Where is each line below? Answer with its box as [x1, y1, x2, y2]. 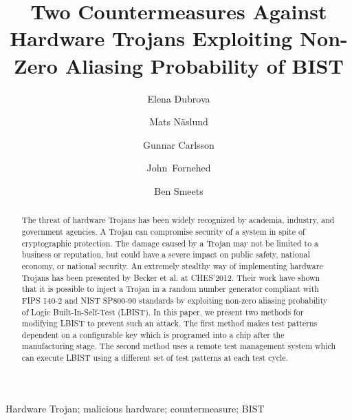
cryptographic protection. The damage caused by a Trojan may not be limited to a [21, 237, 319, 249]
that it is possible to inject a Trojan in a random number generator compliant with [21, 283, 319, 295]
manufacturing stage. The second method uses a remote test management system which [21, 340, 336, 352]
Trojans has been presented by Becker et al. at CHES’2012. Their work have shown [21, 271, 320, 283]
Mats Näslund [149, 114, 208, 129]
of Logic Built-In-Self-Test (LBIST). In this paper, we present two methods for [21, 306, 304, 317]
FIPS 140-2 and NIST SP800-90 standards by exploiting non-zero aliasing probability [21, 294, 328, 306]
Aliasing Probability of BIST [65, 51, 344, 79]
